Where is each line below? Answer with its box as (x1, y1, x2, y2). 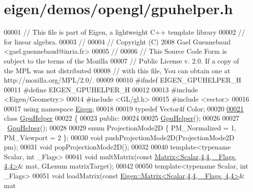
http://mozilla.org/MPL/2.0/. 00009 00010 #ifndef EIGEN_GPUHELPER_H (4, 75, 241, 85)
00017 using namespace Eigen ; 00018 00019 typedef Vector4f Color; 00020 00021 (4, 103, 244, 113)
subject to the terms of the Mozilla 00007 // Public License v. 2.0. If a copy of (4, 55, 239, 65)
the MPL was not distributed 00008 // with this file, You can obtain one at (4, 65, 231, 75)
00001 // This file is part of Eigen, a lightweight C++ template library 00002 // (4, 27, 245, 37)
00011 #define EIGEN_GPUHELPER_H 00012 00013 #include (4, 84, 198, 94)
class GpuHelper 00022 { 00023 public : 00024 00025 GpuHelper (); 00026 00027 (4, 113, 239, 123)
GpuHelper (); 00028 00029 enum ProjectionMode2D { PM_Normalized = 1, (7, 123, 236, 133)
